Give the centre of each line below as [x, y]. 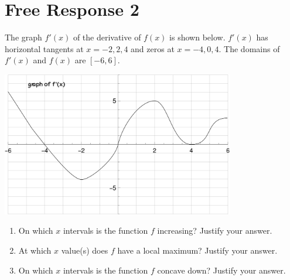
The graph [23, 37]
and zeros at [153, 48]
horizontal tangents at [44, 48]
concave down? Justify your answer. [221, 270]
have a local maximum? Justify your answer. [197, 250]
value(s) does [85, 250]
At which [35, 250]
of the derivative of [107, 37]
